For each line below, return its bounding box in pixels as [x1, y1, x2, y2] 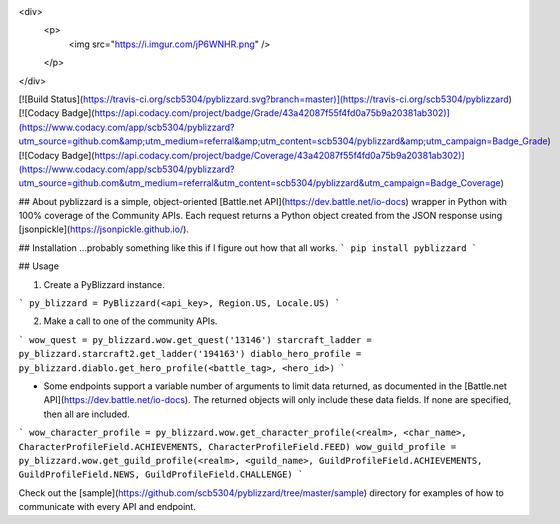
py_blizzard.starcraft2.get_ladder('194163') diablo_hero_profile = [18, 348, 362, 360]
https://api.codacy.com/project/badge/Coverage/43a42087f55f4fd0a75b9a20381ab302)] [94, 149, 465, 161]
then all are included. [43, 408, 130, 420]
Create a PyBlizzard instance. [43, 278, 165, 290]
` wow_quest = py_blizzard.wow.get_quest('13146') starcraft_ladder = [18, 334, 372, 345]
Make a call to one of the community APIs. [43, 315, 218, 327]
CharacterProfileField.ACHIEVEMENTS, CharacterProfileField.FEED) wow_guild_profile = [18, 441, 457, 452]
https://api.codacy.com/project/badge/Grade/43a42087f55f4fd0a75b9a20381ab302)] [94, 107, 450, 119]
